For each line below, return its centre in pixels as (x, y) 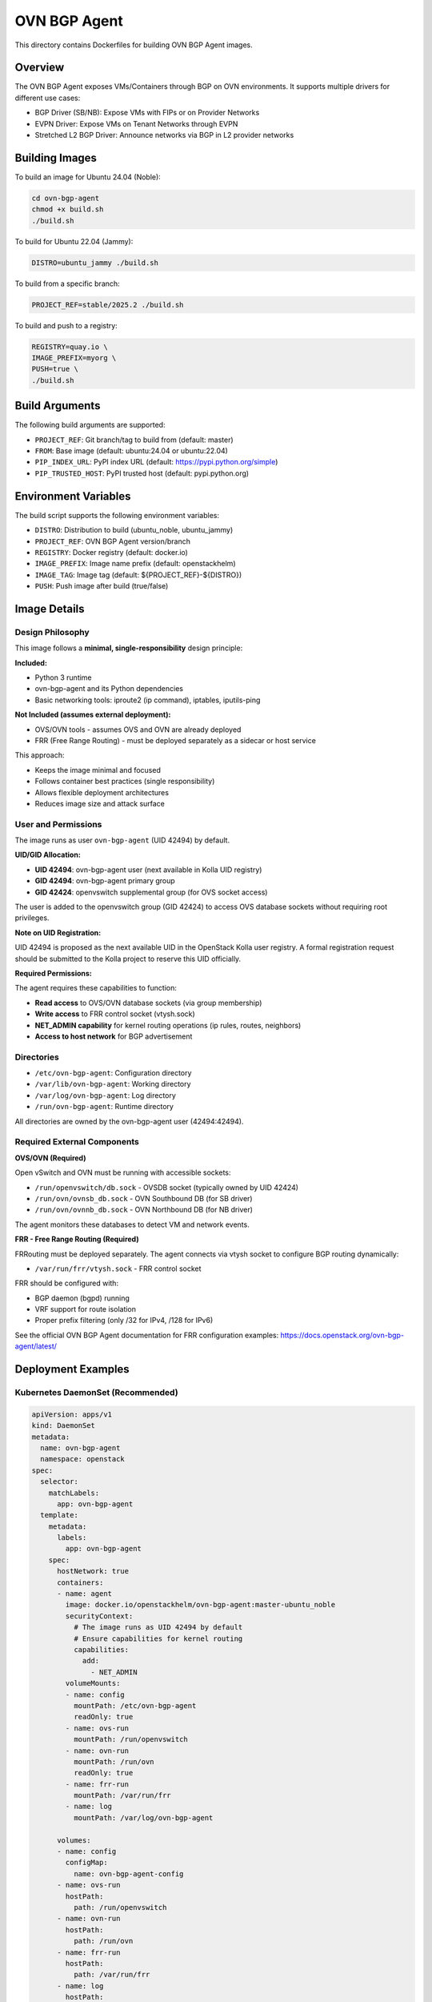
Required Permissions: (53, 973)
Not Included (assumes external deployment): (93, 715)
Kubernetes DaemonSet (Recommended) (97, 1393)
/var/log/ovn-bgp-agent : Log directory (105, 1095)
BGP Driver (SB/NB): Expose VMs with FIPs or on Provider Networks (147, 113)
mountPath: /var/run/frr (122, 1795)
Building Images (56, 157)
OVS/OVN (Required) (50, 1158)
